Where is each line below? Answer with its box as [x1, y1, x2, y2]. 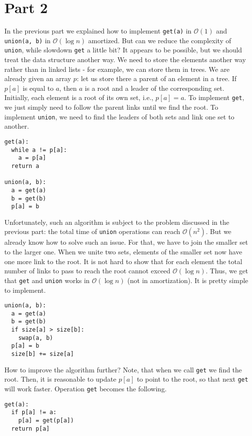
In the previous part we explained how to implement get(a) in [4, 26, 192, 36]
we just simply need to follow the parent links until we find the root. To [4, 102, 218, 112]
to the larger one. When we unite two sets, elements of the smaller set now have [4, 247, 242, 257]
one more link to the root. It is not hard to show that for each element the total [4, 256, 242, 266]
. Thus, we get [205, 266, 248, 276]
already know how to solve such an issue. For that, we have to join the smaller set [4, 237, 248, 247]
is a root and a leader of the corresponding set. [84, 83, 224, 93]
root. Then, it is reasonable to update [4, 374, 117, 384]
